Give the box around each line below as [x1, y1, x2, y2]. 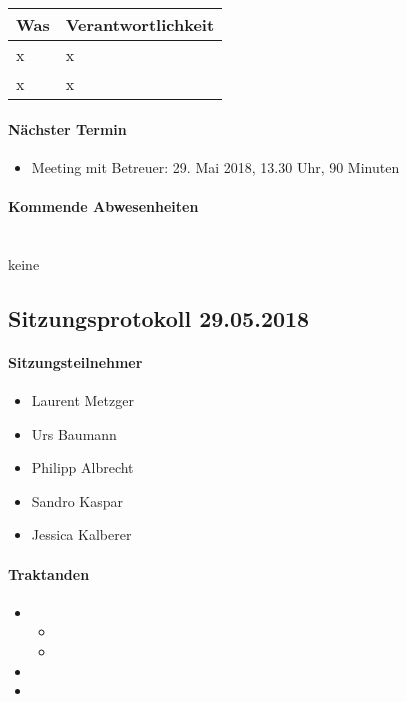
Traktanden [8, 563, 90, 584]
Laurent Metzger [31, 389, 134, 410]
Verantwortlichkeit [65, 13, 215, 36]
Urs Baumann [31, 423, 117, 444]
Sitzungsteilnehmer [8, 351, 143, 372]
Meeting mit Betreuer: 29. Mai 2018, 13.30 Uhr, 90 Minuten [31, 156, 400, 177]
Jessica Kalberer [31, 524, 132, 545]
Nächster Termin [8, 118, 127, 139]
